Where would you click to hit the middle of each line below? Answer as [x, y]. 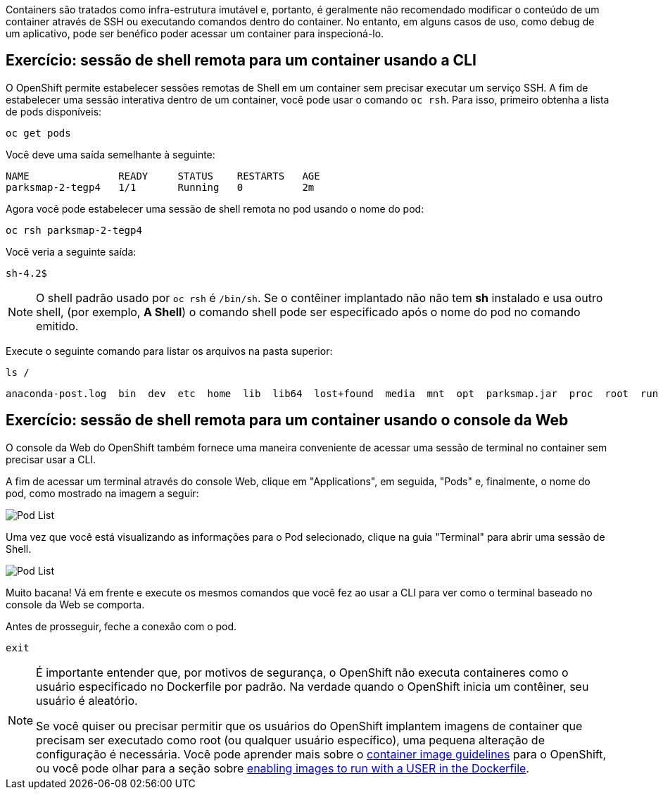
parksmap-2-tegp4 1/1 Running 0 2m [160, 187]
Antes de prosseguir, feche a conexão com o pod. [121, 626]
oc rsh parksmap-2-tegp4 [74, 230]
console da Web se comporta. [75, 604]
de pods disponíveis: [54, 111]
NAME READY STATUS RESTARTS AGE [163, 176]
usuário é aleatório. [87, 700]
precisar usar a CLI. [51, 459]
